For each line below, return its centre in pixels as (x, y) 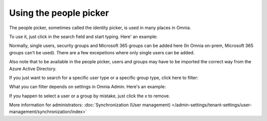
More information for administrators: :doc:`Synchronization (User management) (90, 105)
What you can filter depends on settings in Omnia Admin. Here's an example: (88, 87)
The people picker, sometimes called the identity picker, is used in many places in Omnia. (100, 28)
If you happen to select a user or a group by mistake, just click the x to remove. (90, 96)
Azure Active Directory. (33, 69)
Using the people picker (59, 13)
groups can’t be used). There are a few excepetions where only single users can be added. (102, 52)
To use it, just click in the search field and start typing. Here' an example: (83, 37)
